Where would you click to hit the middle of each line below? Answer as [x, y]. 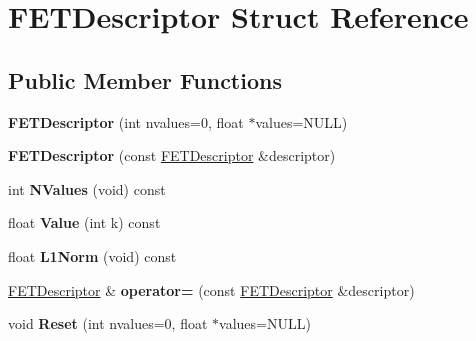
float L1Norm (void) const [92, 255]
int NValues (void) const [87, 188]
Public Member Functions [145, 79]
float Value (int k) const [84, 222]
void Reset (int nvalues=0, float [108, 323]
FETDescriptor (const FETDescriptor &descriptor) [172, 155]
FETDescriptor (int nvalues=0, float [126, 121]
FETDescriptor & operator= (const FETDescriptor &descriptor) [211, 289]
